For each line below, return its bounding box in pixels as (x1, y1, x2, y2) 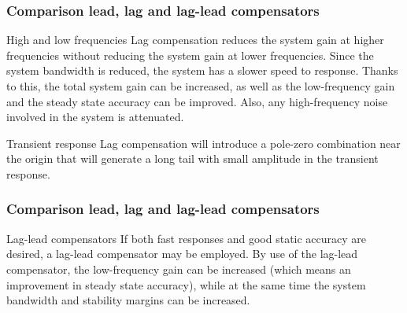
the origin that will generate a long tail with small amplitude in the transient (6, 150, 379, 167)
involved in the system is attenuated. (6, 109, 184, 125)
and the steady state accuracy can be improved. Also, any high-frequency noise (6, 93, 388, 109)
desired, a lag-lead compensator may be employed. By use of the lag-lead (6, 245, 358, 262)
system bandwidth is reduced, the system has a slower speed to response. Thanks (6, 62, 398, 79)
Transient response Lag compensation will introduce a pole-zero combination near (6, 134, 401, 151)
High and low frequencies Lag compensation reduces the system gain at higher (6, 31, 384, 48)
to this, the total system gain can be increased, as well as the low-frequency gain (6, 78, 395, 94)
